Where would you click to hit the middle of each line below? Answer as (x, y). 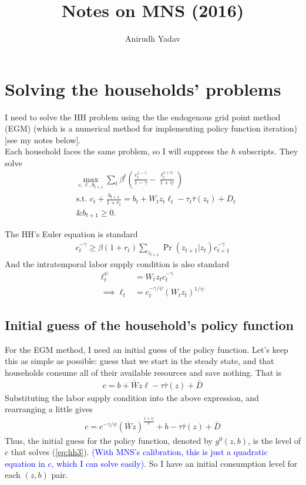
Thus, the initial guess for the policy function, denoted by (109, 440)
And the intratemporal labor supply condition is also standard (117, 263)
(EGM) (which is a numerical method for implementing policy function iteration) (151, 128)
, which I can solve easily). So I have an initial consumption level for (174, 463)
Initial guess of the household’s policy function (149, 325)
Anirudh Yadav (153, 38)
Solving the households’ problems (143, 88)
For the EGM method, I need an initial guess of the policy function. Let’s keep (147, 349)
